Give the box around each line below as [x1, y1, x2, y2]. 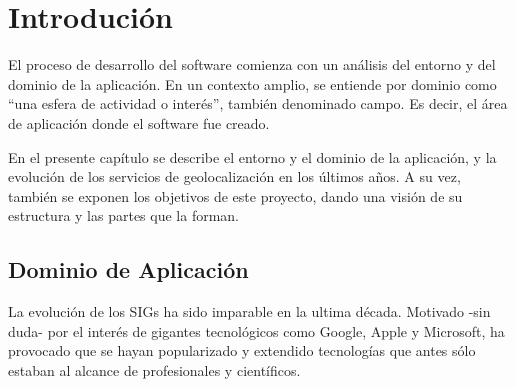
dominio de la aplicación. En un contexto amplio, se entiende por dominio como [8, 73, 497, 94]
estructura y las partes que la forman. [8, 205, 239, 226]
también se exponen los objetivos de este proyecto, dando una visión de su [8, 185, 463, 206]
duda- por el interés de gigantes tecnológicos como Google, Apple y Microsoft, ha [8, 320, 505, 341]
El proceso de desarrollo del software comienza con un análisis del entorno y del [8, 54, 496, 75]
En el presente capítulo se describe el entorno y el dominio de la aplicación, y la [8, 146, 497, 167]
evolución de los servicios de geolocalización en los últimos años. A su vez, [8, 166, 461, 187]
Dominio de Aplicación [8, 254, 249, 285]
